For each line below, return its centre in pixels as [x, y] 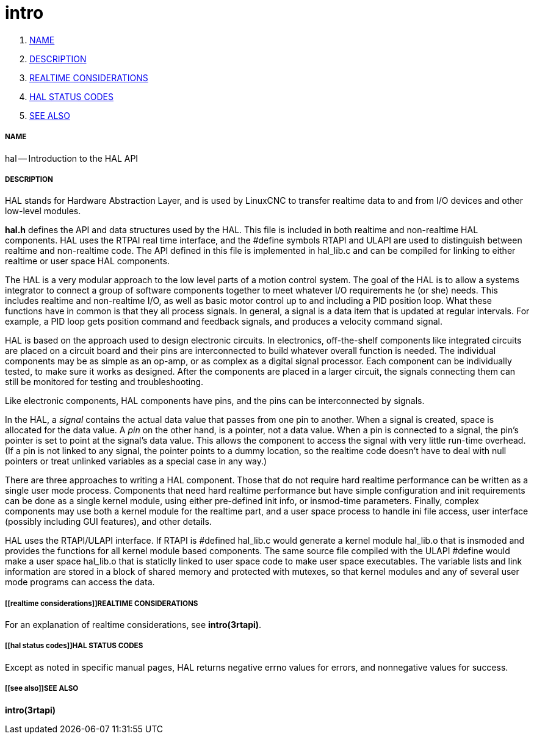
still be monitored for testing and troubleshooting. [104, 382]
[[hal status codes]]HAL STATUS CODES [74, 646]
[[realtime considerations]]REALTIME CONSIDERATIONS [102, 603]
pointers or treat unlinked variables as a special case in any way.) [136, 461]
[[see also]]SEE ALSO [42, 689]
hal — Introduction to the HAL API [72, 158]
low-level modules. [43, 211]
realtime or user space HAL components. [87, 261]
